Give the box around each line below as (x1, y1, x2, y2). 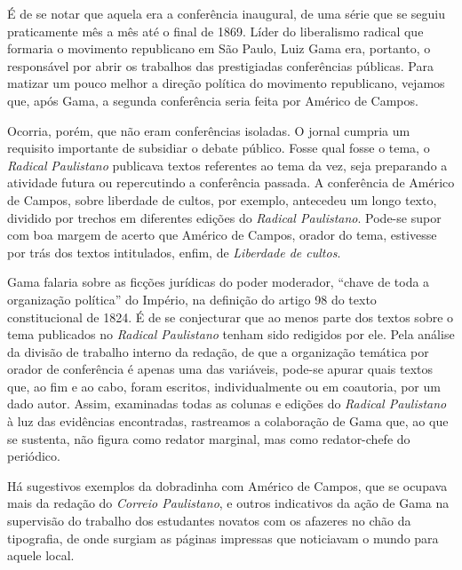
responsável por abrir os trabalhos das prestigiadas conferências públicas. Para (7, 56, 434, 75)
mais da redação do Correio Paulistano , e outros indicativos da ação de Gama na (7, 494, 450, 512)
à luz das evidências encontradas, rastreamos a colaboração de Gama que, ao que (7, 412, 449, 431)
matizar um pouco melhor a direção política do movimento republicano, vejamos (7, 74, 445, 92)
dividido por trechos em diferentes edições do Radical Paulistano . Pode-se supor (7, 208, 442, 226)
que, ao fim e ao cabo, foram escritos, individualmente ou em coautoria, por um (7, 376, 441, 395)
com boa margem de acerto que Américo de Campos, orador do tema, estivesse (7, 226, 437, 244)
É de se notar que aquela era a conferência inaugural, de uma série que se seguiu (7, 4, 445, 22)
